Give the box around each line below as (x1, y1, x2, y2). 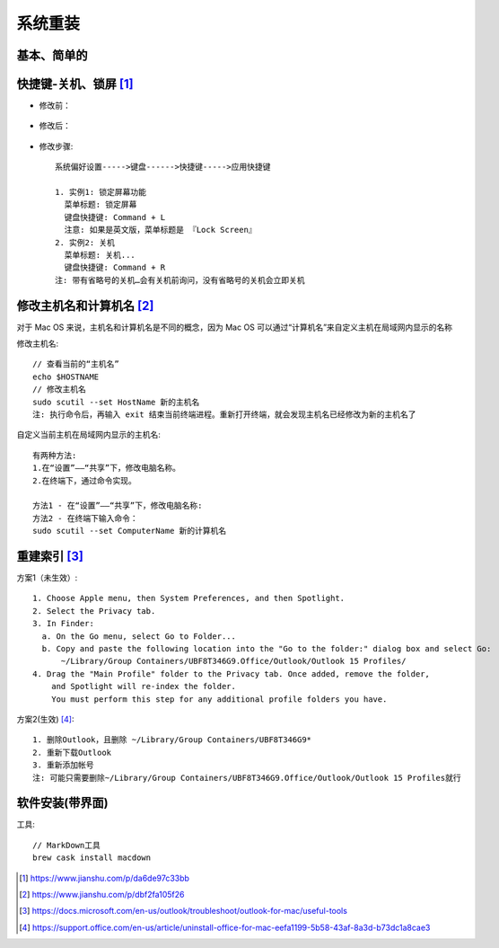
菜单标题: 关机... (64, 250, 136, 260)
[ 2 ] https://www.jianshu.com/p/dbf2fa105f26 (19, 889, 185, 899)
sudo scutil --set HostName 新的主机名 (32, 396, 200, 407)
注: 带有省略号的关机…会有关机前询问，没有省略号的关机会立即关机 (55, 275, 305, 285)
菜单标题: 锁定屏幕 (64, 199, 137, 210)
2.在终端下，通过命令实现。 (32, 475, 136, 485)
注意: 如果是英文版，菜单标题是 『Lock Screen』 (64, 225, 257, 235)
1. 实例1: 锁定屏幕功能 (55, 187, 147, 198)
